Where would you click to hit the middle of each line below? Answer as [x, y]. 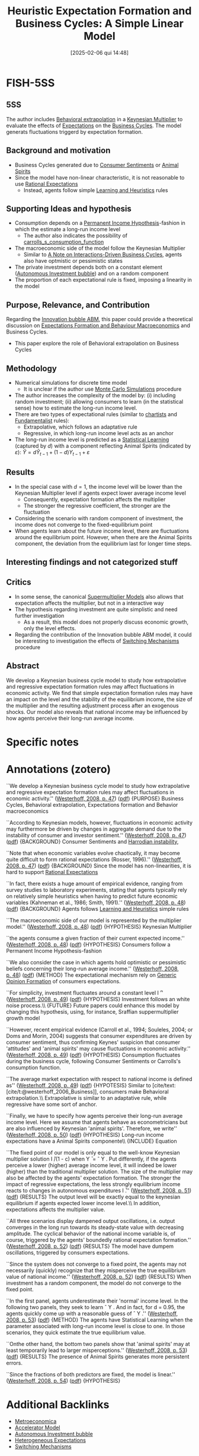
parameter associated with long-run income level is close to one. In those [96, 1326]
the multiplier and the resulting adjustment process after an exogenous [92, 705]
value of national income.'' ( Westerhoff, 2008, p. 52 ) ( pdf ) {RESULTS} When [99, 1276]
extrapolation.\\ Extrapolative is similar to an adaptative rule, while [86, 1097]
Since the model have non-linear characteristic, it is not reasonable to [99, 177]
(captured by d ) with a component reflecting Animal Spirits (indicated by [103, 446]
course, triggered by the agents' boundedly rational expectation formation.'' [99, 1240]
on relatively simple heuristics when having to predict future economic [92, 896]
